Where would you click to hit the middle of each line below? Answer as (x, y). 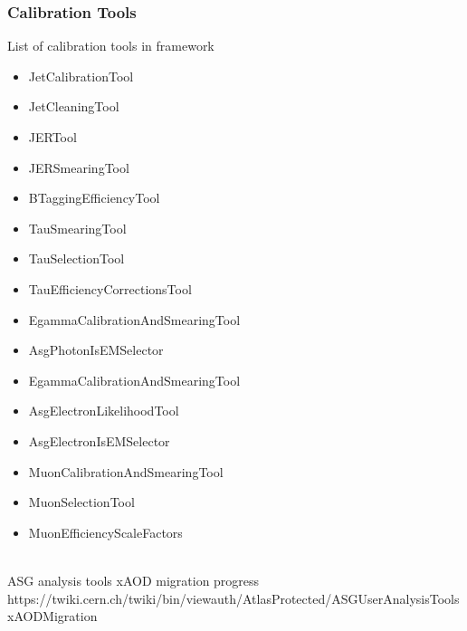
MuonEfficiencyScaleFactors (105, 532)
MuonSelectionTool (81, 502)
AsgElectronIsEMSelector (99, 440)
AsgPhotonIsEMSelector (96, 350)
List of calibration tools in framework (111, 46)
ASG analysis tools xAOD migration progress (133, 580)
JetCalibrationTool (81, 76)
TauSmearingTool (77, 228)
